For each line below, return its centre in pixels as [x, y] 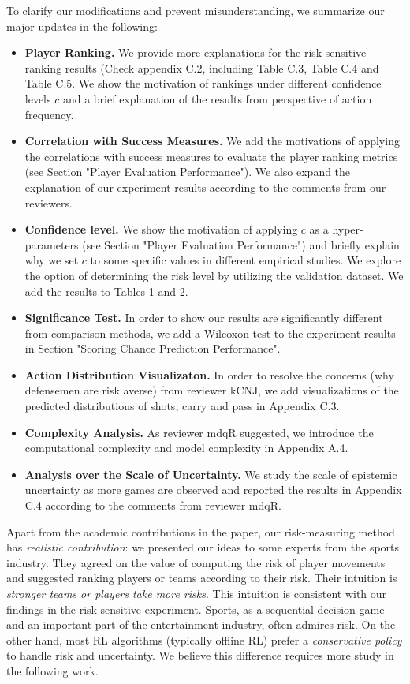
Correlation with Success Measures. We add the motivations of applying [212, 141]
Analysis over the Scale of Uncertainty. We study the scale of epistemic [211, 474]
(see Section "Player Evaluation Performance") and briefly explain [241, 244]
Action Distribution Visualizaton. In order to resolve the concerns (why [209, 374]
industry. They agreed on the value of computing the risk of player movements [196, 562]
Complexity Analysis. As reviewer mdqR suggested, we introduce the [199, 432]
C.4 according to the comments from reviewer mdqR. [153, 505]
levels [38, 98]
